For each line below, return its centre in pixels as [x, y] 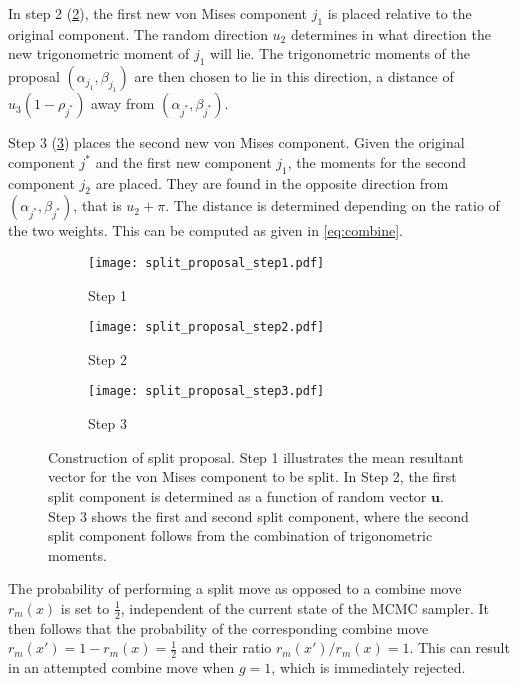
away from [123, 103]
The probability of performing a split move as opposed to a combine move [235, 588]
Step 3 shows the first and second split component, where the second [258, 515]
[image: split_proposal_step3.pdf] [206, 391]
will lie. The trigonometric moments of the [340, 53]
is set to [85, 607]
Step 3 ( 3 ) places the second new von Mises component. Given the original [236, 142]
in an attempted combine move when [121, 667]
